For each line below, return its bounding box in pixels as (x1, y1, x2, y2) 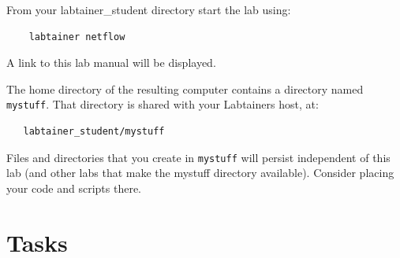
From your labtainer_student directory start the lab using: (6, 2, 291, 17)
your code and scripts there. (6, 179, 141, 196)
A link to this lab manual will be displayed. (6, 54, 216, 71)
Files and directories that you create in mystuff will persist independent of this (6, 149, 391, 165)
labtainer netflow (28, 31, 125, 42)
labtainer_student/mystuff (23, 126, 165, 138)
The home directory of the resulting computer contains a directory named (6, 80, 364, 97)
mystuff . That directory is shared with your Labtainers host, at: (6, 96, 319, 112)
